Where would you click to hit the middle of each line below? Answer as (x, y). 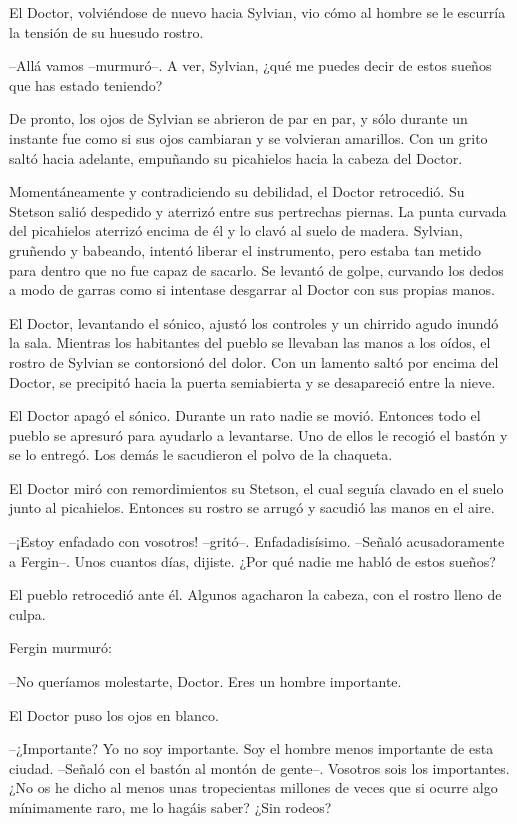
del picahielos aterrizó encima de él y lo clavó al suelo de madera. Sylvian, (236, 230)
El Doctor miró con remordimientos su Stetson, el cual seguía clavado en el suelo (256, 487)
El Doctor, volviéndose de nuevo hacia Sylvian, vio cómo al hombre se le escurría (257, 12)
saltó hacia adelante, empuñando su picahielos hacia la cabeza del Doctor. (236, 157)
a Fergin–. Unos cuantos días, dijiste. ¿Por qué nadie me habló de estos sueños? (252, 560)
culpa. (27, 613)
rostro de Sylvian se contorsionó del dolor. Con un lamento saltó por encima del (254, 361)
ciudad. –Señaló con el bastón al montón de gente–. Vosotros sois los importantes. (259, 767)
